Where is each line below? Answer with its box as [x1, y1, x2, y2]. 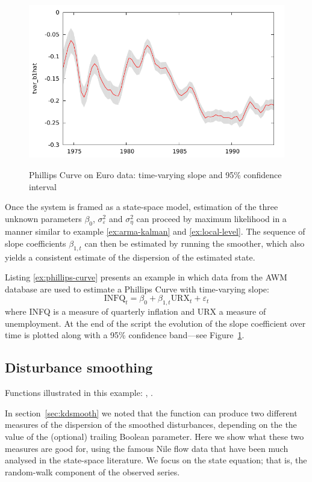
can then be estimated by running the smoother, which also [84, 236, 305, 249]
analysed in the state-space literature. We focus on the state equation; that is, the [5, 454, 307, 466]
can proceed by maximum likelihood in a [136, 212, 287, 224]
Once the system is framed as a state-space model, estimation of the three [5, 200, 278, 213]
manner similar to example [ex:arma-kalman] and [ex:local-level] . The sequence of [5, 225, 305, 238]
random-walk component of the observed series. [5, 465, 180, 478]
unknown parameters [5, 212, 82, 224]
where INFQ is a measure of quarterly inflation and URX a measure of [5, 305, 266, 318]
